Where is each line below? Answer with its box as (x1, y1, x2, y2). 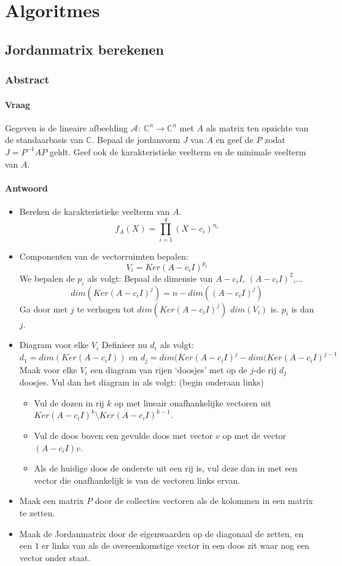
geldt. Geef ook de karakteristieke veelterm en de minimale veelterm (49, 145, 306, 158)
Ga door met (19, 302, 68, 315)
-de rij (254, 363, 276, 376)
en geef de (216, 133, 254, 146)
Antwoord (5, 181, 48, 194)
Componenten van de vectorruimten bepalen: (19, 249, 188, 262)
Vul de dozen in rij (34, 396, 104, 409)
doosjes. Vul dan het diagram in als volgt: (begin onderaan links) (19, 376, 264, 389)
